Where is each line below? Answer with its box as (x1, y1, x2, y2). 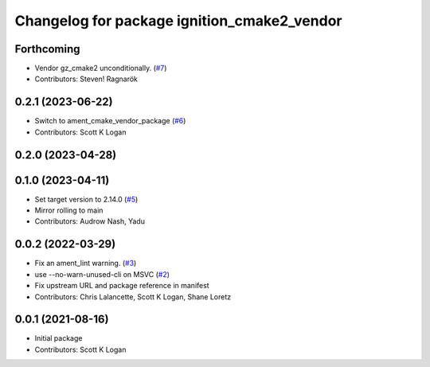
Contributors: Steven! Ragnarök (34, 74, 139, 84)
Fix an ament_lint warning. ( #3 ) (34, 259, 137, 268)
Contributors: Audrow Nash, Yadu (34, 217, 145, 226)
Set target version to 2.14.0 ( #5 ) (34, 194, 139, 204)
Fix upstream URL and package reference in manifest (34, 281, 210, 291)
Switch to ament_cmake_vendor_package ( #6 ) (34, 116, 186, 126)
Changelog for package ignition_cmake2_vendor (14, 12, 342, 29)
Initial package (34, 334, 83, 343)
